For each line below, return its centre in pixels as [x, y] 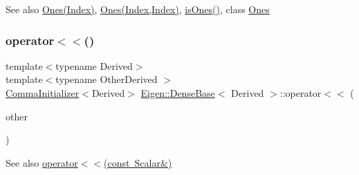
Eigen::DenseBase [178, 93]
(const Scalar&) [138, 162]
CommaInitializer [43, 93]
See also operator [42, 162]
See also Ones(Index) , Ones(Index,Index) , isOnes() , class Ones [138, 9]
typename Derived [94, 65]
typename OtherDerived [107, 79]
